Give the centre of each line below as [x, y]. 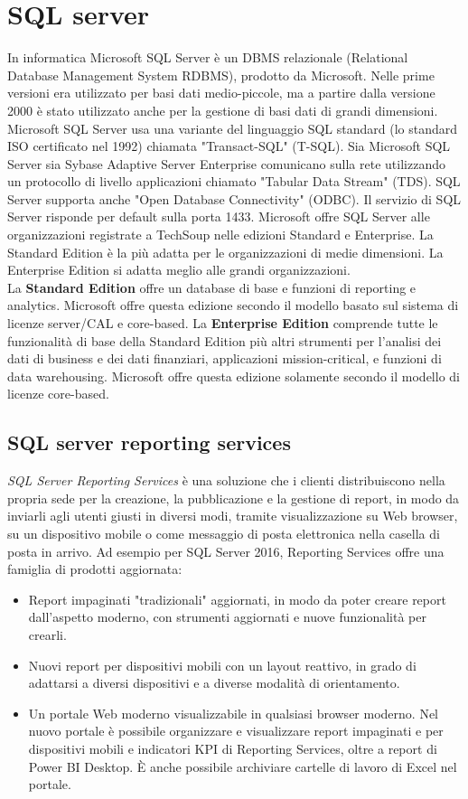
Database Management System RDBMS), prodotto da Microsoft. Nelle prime [221, 75]
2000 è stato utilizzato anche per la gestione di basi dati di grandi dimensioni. [223, 110]
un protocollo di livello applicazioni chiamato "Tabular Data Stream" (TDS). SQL [234, 181]
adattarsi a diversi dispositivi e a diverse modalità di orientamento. [214, 683]
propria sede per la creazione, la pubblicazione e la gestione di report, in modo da [234, 498]
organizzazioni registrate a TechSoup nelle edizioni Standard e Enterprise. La [220, 235]
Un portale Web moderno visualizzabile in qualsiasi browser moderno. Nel [233, 713]
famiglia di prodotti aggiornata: [95, 569]
